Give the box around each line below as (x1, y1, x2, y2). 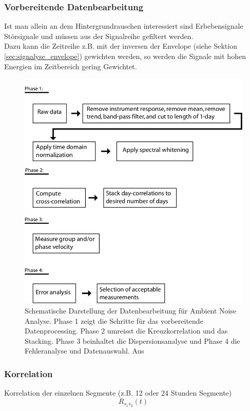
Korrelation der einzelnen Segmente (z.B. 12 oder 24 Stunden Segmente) (4, 387, 232, 398)
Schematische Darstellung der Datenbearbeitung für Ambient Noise (25, 305, 237, 316)
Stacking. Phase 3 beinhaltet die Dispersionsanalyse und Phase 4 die (25, 335, 240, 346)
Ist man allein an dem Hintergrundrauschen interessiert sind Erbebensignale (4, 21, 243, 31)
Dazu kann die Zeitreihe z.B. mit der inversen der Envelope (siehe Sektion (4, 41, 237, 51)
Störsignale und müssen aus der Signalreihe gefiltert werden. (4, 30, 194, 41)
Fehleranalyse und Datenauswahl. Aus (25, 345, 144, 356)
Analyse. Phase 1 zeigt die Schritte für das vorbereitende (25, 315, 203, 326)
